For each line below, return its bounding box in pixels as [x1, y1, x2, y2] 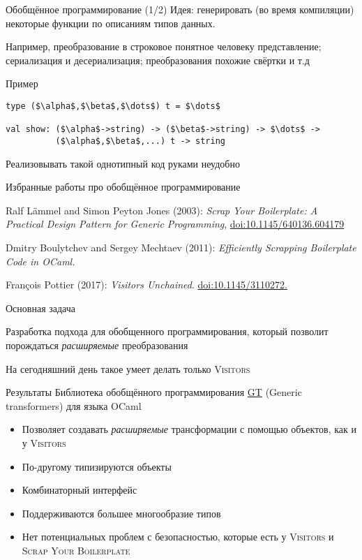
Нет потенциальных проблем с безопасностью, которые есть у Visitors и [22, 529, 334, 544]
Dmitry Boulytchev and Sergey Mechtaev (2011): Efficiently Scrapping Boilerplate [6, 240, 356, 254]
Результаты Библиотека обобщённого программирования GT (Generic [6, 385, 302, 399]
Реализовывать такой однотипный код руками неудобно [6, 156, 240, 170]
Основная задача [6, 300, 76, 315]
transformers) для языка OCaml [6, 398, 142, 413]
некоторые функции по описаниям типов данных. [6, 15, 216, 30]
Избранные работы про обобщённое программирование [6, 179, 241, 194]
